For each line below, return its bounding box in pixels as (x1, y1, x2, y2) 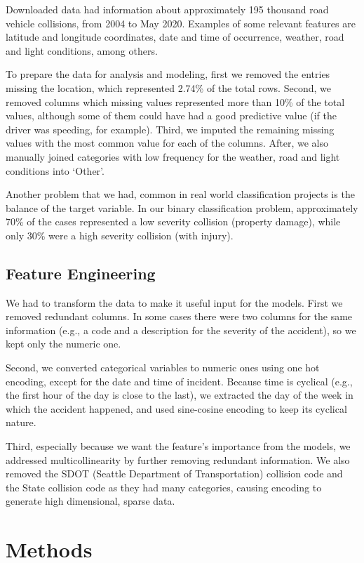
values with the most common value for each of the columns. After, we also (6, 135, 328, 150)
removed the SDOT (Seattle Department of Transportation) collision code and (6, 466, 343, 481)
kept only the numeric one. (6, 336, 121, 351)
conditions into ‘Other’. (6, 163, 105, 178)
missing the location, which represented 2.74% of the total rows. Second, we (6, 80, 331, 95)
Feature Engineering (6, 262, 156, 284)
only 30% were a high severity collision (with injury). (6, 227, 234, 242)
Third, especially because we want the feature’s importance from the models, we (6, 439, 351, 453)
